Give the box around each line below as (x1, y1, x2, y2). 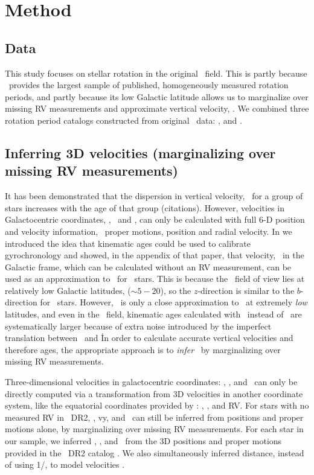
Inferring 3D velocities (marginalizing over (5, 143, 276, 162)
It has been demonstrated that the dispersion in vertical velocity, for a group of (5, 190, 303, 202)
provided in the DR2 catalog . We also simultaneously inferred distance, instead (5, 446, 304, 459)
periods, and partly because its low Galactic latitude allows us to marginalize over (5, 90, 309, 103)
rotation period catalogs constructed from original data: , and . (5, 113, 242, 126)
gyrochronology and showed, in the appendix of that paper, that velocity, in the (5, 249, 304, 261)
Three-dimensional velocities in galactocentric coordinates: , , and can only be (5, 375, 298, 388)
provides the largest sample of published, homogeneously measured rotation (8, 78, 289, 91)
